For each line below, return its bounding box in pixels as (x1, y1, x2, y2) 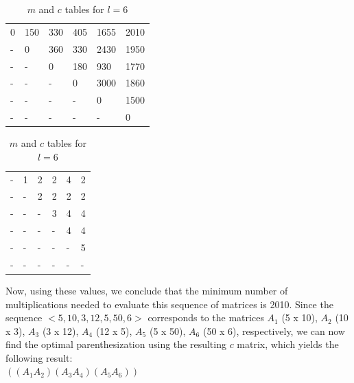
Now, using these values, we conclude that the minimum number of (5, 283, 288, 297)
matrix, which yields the (237, 337, 339, 351)
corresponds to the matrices (147, 310, 264, 325)
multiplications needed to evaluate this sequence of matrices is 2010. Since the (5, 297, 333, 311)
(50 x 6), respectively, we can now (202, 323, 345, 338)
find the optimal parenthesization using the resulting (5, 337, 226, 351)
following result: (5, 350, 73, 364)
